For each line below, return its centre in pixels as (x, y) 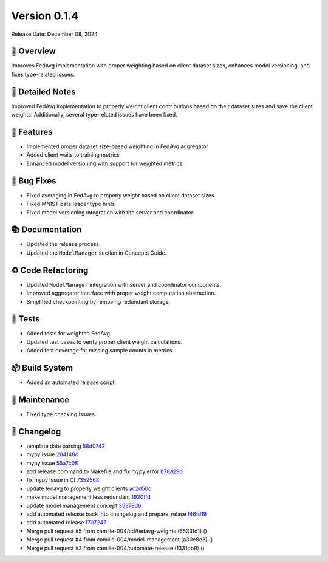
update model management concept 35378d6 (84, 505)
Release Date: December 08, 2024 (55, 34)
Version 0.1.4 (45, 16)
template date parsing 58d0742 (66, 446)
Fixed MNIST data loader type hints (71, 204)
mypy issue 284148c (52, 454)
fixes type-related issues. (43, 74)
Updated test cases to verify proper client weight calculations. (104, 342)
